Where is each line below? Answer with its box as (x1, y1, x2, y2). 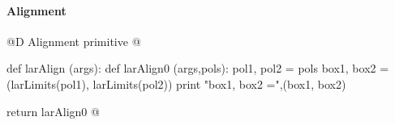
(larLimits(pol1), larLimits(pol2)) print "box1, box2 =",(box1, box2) (6, 75, 346, 92)
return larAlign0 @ (6, 102, 100, 119)
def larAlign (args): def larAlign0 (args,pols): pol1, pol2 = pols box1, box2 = (6, 60, 389, 77)
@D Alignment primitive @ (6, 32, 141, 49)
